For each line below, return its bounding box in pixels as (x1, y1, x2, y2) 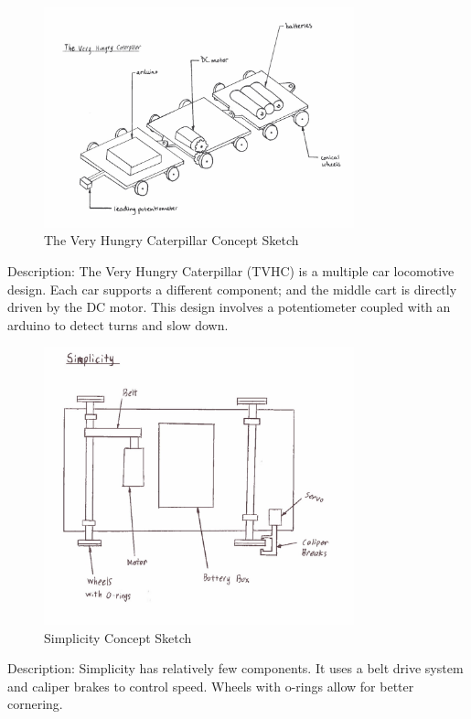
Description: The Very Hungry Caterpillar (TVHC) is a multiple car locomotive (7, 261, 455, 280)
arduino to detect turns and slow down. (7, 315, 229, 334)
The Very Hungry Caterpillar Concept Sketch (44, 231, 299, 250)
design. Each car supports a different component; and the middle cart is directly (7, 279, 457, 298)
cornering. (7, 694, 63, 714)
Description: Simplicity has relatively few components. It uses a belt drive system (7, 659, 464, 678)
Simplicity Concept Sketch (44, 628, 192, 647)
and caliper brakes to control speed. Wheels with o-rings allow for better (7, 676, 414, 695)
